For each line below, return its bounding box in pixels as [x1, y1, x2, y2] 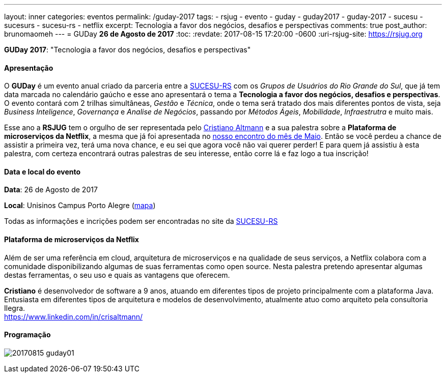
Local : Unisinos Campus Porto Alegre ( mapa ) [4, 201, 156, 210]
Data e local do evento [4, 167, 81, 176]
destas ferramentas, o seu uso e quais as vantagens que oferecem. [4, 270, 230, 279]
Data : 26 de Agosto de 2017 [4, 185, 98, 194]
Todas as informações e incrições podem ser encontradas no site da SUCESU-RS [4, 217, 278, 226]
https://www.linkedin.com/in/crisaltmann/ [4, 312, 143, 321]
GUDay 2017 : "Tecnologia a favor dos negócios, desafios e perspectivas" [4, 45, 251, 54]
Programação [4, 330, 51, 339]
